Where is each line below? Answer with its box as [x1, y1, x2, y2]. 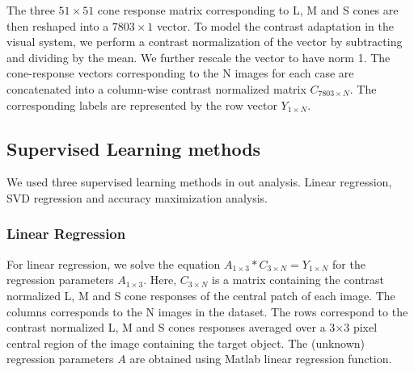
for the [332, 255, 365, 272]
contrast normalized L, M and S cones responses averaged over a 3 [6, 319, 336, 336]
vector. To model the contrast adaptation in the [157, 17, 395, 34]
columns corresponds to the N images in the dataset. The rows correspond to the [6, 303, 408, 320]
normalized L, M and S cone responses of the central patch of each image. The [6, 286, 395, 303]
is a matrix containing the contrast [212, 271, 384, 288]
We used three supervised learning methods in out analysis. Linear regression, [6, 173, 392, 190]
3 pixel [344, 319, 378, 336]
